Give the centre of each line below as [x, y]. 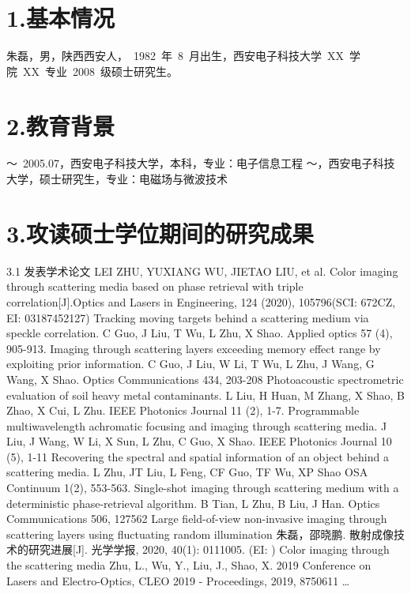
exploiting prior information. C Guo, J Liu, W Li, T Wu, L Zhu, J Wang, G [190, 364]
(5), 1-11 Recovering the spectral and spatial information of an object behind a [198, 456]
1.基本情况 [61, 18]
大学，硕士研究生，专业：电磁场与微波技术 [117, 179]
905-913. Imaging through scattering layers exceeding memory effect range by [194, 348]
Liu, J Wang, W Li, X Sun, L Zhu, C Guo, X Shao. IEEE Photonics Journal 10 [199, 441]
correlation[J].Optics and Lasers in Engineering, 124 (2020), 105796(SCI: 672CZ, [201, 301]
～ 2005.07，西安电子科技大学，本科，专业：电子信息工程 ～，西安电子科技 [201, 163]
